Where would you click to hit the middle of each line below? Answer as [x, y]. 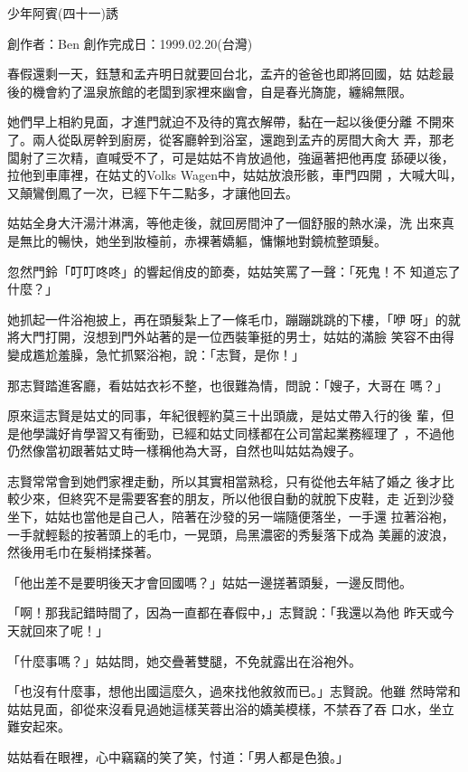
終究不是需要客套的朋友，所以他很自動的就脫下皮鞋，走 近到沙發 [262, 499]
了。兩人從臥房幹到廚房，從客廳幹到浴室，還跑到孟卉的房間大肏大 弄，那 [225, 139]
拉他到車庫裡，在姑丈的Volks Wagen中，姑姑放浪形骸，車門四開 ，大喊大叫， [235, 175]
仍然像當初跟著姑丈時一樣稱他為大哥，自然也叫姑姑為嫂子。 [184, 451]
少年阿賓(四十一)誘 [63, 13]
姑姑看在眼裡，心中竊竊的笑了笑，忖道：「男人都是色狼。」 [178, 757]
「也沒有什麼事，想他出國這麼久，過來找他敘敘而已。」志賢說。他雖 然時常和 [234, 691]
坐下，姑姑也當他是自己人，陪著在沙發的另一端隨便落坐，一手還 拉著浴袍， [231, 517]
